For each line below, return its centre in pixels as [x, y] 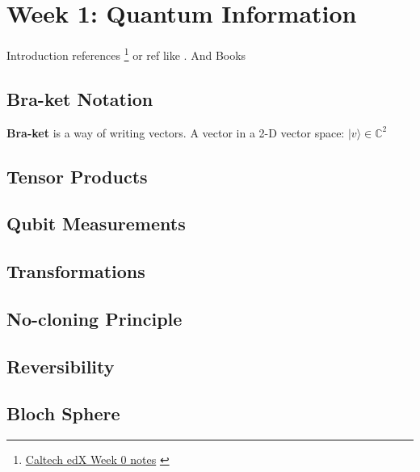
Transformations [76, 271]
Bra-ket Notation [80, 98]
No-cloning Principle [94, 318]
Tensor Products [77, 176]
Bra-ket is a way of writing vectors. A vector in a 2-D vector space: [176, 132]
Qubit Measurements [96, 223]
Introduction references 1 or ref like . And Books [126, 54]
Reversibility [61, 366]
